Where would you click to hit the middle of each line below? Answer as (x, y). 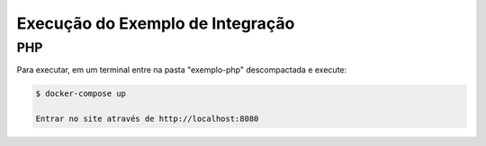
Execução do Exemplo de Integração (156, 23)
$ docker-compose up (81, 94)
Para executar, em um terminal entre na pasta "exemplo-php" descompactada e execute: (182, 70)
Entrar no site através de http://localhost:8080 (147, 119)
